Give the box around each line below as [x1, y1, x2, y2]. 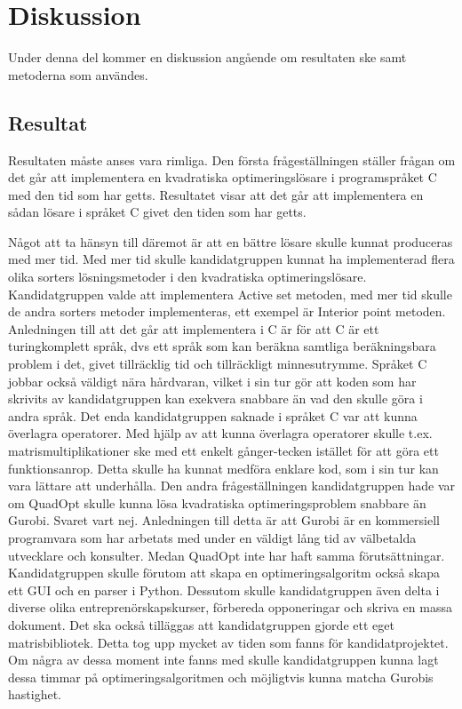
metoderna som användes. [8, 65, 148, 84]
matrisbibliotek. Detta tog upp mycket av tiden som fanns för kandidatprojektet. [8, 633, 449, 651]
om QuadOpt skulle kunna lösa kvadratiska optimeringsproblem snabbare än [8, 493, 426, 512]
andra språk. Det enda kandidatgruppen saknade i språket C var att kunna [8, 406, 418, 425]
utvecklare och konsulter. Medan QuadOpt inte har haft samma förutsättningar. [8, 546, 445, 564]
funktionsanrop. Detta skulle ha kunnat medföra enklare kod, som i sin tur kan [8, 458, 439, 477]
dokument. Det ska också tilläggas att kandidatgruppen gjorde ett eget [8, 615, 394, 633]
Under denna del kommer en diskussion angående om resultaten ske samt [8, 48, 407, 67]
